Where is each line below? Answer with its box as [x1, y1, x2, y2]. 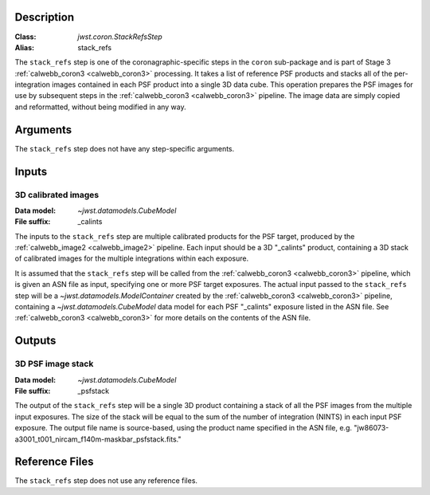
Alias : [14, 42, 35, 52]
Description [14, 10, 75, 24]
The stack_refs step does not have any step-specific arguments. [14, 143, 235, 153]
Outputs [14, 334, 57, 348]
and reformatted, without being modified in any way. [14, 102, 186, 112]
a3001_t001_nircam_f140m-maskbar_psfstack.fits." [14, 434, 182, 444]
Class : [14, 32, 37, 41]
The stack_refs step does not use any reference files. [14, 476, 198, 485]
